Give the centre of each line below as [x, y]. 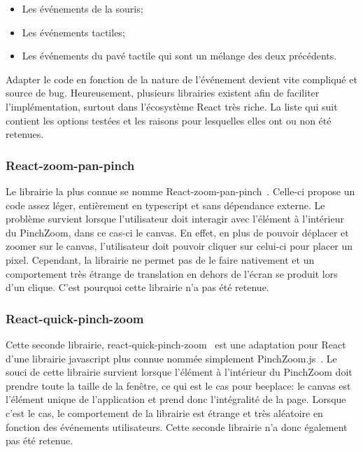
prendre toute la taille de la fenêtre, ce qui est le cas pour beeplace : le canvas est [178, 385]
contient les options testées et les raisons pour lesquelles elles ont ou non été [169, 120]
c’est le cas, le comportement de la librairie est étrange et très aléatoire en [164, 412]
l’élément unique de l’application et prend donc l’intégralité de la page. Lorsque [176, 399]
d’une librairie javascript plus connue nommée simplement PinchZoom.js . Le [171, 358]
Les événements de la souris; [83, 8]
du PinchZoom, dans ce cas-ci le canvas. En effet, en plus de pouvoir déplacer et [177, 232]
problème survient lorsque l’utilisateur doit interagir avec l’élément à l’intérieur [175, 219]
